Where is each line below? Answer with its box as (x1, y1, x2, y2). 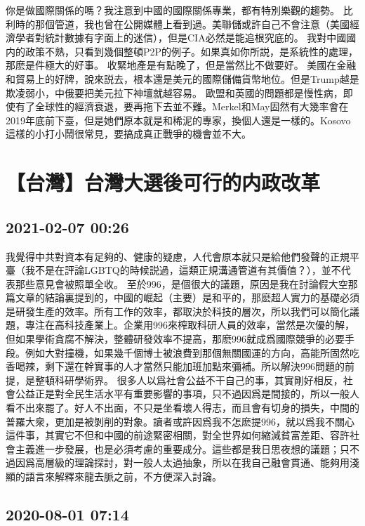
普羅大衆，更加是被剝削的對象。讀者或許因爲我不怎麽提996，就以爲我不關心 (6, 414, 354, 428)
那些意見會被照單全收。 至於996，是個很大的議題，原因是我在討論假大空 (15, 276, 348, 291)
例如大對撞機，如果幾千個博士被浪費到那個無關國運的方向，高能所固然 (25, 345, 350, 360)
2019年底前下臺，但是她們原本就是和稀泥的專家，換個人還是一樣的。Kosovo (6, 112, 351, 127)
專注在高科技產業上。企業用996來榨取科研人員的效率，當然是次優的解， (25, 317, 354, 332)
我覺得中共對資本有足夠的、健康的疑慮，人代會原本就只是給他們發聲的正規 (6, 249, 350, 263)
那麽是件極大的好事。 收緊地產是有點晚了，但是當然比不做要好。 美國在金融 (6, 58, 357, 72)
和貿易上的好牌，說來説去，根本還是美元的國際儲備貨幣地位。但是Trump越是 (6, 71, 359, 86)
